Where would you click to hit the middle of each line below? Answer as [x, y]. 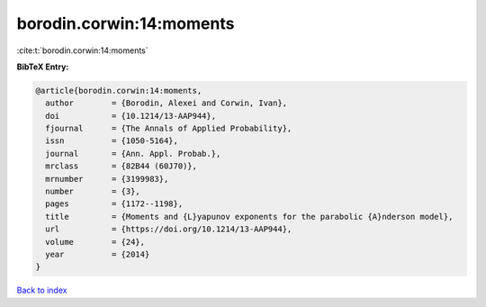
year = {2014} [98, 254]
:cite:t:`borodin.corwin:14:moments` [82, 50]
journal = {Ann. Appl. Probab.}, [133, 153]
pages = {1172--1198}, [114, 204]
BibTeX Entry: [43, 67]
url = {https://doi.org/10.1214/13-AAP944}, [169, 229]
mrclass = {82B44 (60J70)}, [121, 166]
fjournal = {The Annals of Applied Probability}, [169, 129]
